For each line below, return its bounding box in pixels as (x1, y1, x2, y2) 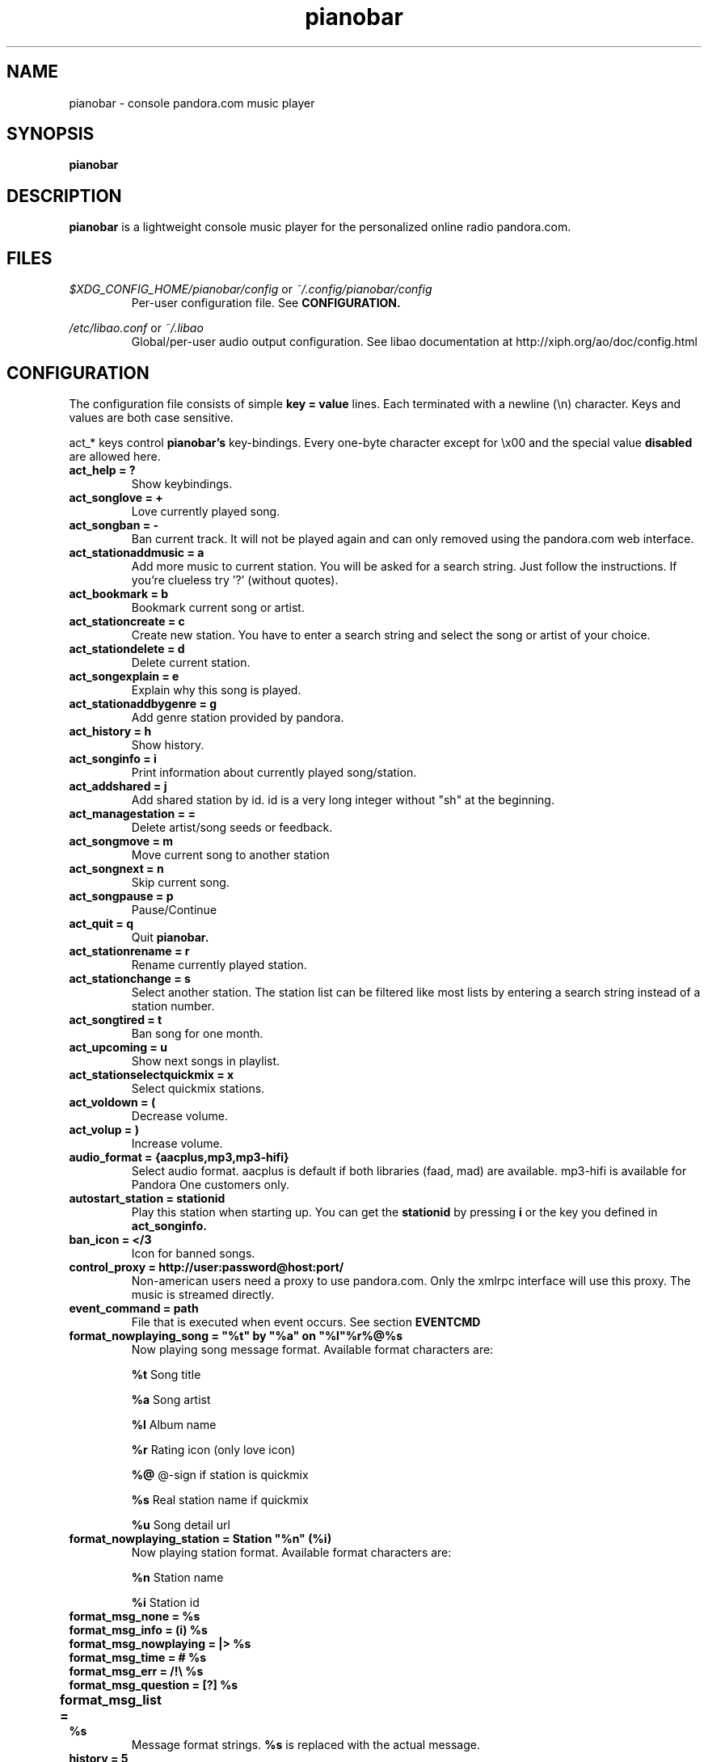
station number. (131, 998, 215, 1013)
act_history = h (69, 723, 152, 738)
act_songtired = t (69, 1012, 162, 1026)
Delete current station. (131, 655, 251, 669)
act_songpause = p (69, 888, 174, 903)
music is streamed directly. (131, 1287, 275, 1301)
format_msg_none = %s (69, 1608, 200, 1623)
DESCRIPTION (6, 185, 122, 206)
